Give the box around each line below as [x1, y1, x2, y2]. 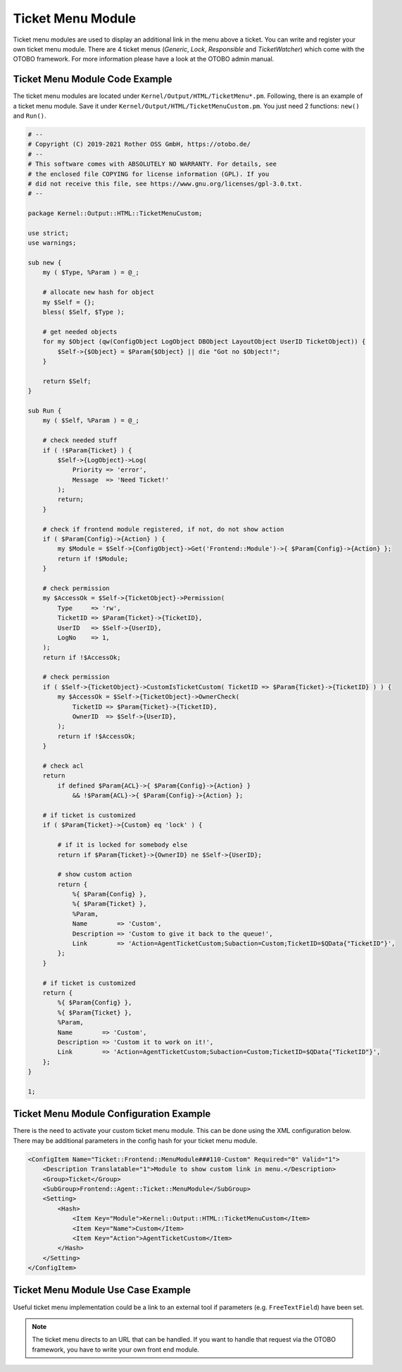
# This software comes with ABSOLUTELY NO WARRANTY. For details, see [27, 160, 277, 169]
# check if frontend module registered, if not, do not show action [42, 525, 284, 533]
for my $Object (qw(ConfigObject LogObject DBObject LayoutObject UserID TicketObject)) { [42, 338, 366, 345]
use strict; [27, 229, 70, 237]
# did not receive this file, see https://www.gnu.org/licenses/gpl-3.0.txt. [27, 180, 303, 188]
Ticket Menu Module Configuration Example [13, 1108, 211, 1120]
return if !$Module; [57, 554, 129, 563]
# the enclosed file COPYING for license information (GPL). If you [27, 170, 270, 178]
